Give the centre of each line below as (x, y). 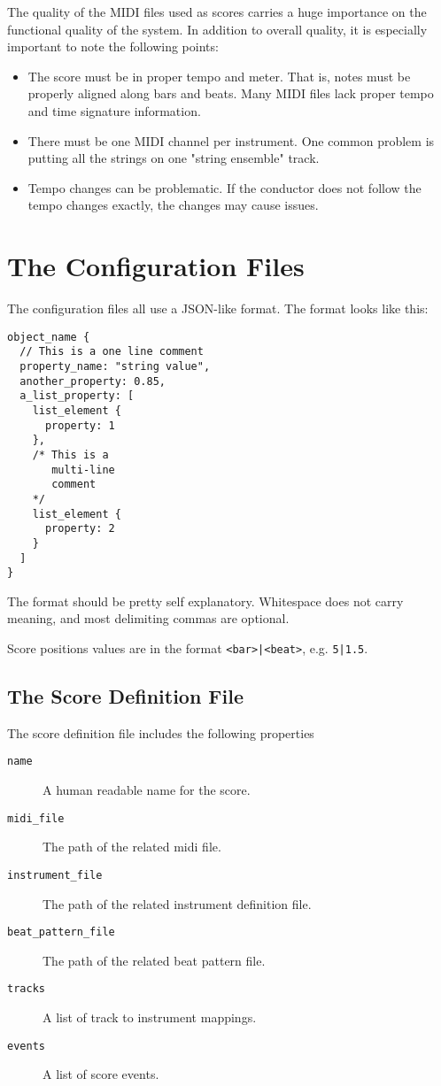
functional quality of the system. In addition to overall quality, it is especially (217, 29)
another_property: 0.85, (93, 381)
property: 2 (80, 529)
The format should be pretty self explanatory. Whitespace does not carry (205, 601)
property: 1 (80, 425)
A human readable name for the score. (147, 790)
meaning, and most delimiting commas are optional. (148, 618)
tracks (26, 989)
